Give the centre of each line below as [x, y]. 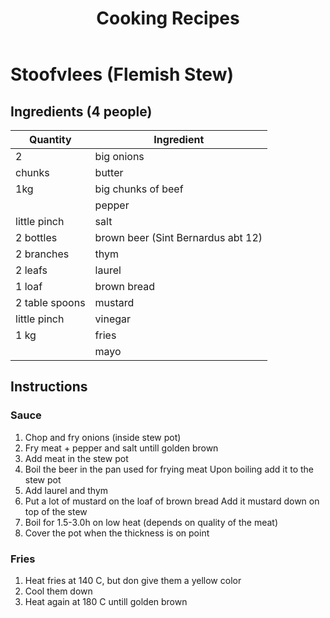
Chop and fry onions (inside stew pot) [103, 437]
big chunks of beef [139, 189]
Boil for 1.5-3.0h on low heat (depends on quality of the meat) [151, 522]
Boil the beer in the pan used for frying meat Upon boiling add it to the [169, 469]
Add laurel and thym [66, 490]
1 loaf [29, 286]
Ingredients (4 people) [81, 111]
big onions [119, 156]
